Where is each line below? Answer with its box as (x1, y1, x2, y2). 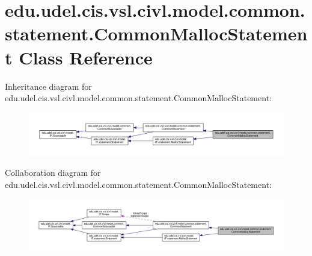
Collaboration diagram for (5, 166, 101, 179)
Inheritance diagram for (5, 80, 92, 92)
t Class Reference (5, 45, 153, 69)
